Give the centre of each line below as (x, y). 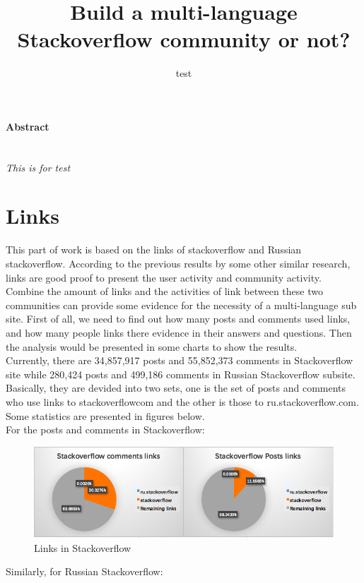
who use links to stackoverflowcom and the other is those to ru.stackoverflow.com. (182, 401)
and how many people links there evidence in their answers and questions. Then (179, 332)
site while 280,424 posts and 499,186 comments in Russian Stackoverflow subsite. (181, 374)
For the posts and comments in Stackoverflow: (105, 429)
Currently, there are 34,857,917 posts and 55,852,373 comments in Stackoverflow (180, 360)
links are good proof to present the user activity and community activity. (164, 277)
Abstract (28, 126)
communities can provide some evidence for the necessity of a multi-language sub (181, 305)
